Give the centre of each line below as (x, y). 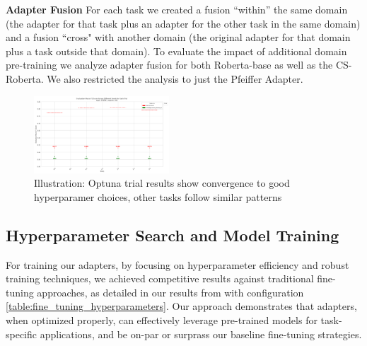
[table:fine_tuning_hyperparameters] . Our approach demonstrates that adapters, (181, 306)
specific (22, 334)
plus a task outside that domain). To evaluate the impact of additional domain (176, 51)
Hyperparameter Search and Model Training (173, 235)
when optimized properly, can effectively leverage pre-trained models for (162, 319)
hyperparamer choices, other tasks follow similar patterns (158, 196)
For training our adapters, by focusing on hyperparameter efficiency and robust (177, 264)
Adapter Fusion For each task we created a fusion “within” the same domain (177, 9)
